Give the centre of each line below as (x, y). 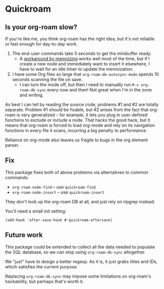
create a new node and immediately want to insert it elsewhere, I (85, 64)
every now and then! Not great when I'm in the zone (100, 90)
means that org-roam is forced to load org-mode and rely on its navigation (80, 125)
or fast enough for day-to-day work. (41, 44)
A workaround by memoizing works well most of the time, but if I (85, 59)
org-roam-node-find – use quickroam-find (54, 187)
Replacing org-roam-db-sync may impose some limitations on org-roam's (78, 276)
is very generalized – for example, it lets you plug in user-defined (82, 115)
